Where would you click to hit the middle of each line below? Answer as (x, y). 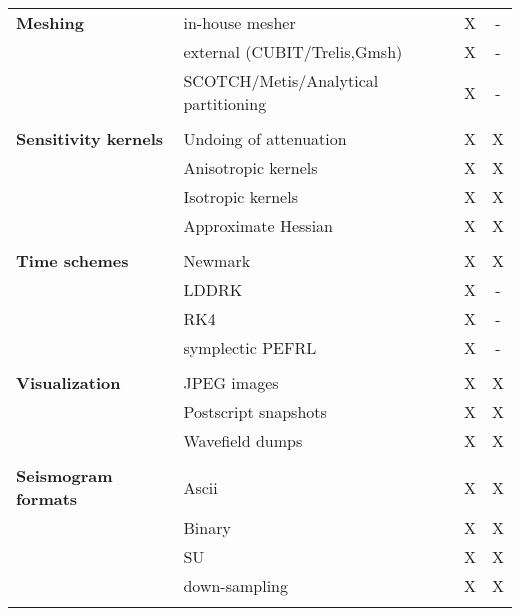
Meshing (50, 22)
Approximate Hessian (258, 225)
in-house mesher (239, 22)
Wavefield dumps (243, 440)
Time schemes (72, 260)
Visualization (68, 382)
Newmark (217, 260)
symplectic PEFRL (250, 347)
